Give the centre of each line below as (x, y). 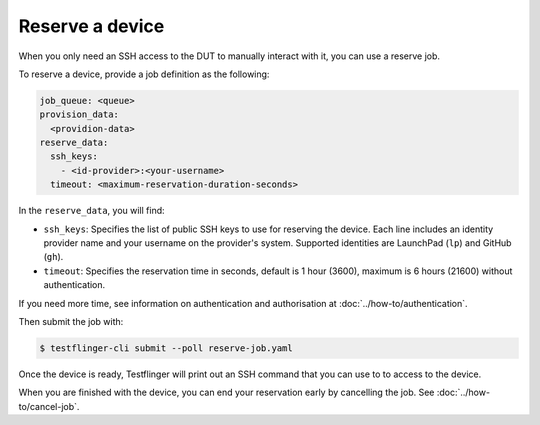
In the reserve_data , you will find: (91, 211)
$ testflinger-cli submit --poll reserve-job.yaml (166, 348)
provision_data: (79, 114)
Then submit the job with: (71, 321)
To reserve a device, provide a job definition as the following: (144, 74)
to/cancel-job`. (49, 406)
